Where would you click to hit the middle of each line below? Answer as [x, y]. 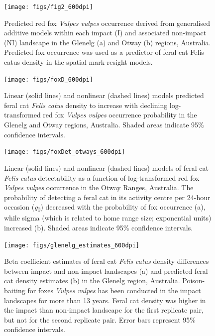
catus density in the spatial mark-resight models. [78, 62]
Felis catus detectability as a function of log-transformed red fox [102, 177]
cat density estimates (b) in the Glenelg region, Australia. [92, 280]
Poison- [194, 280]
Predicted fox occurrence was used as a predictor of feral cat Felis [104, 52]
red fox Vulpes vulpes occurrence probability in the [120, 115]
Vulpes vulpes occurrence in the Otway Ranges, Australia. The [99, 187]
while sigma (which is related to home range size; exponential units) [108, 218]
